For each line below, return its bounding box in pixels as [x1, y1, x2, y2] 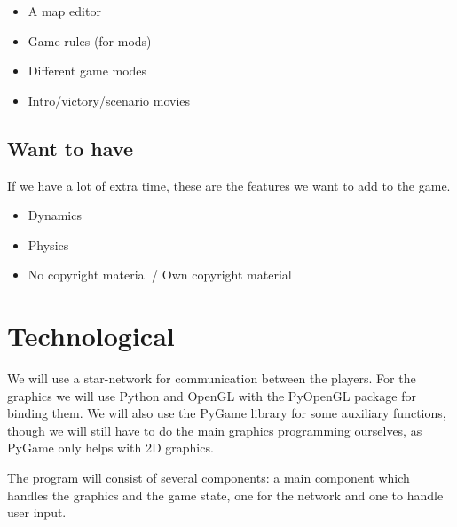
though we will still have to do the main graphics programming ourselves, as [7, 421, 422, 439]
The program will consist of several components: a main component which [7, 468, 410, 487]
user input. [7, 503, 67, 522]
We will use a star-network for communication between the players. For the [7, 369, 416, 388]
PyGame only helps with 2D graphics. [7, 438, 214, 457]
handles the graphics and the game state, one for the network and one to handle [7, 485, 444, 504]
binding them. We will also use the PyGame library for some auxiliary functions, [7, 404, 446, 422]
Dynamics [28, 206, 82, 224]
